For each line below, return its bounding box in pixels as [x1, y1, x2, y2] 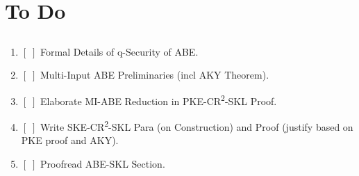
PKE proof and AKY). [21, 133, 119, 147]
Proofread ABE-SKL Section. [40, 157, 165, 171]
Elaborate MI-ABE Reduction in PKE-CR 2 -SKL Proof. [40, 91, 277, 108]
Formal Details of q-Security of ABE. [40, 44, 199, 58]
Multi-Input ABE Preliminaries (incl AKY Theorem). [40, 67, 269, 82]
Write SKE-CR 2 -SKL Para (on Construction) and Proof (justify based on [40, 118, 353, 134]
